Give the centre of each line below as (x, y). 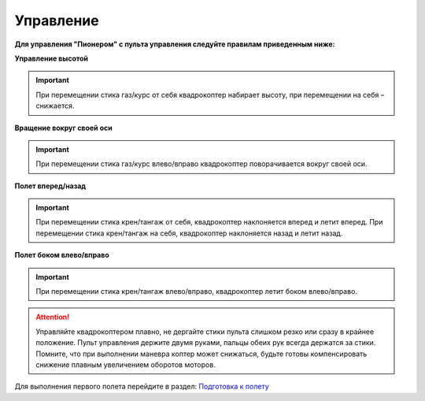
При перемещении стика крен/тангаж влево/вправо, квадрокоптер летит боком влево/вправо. (197, 291)
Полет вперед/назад (50, 186)
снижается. (55, 106)
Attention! (53, 317)
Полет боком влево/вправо (62, 255)
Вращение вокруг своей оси (64, 128)
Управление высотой (52, 58)
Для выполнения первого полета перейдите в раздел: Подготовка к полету (142, 387)
